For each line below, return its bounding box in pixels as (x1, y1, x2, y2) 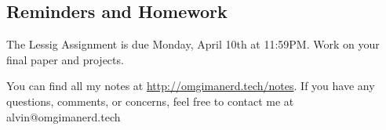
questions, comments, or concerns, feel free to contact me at (6, 92, 294, 109)
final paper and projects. (6, 51, 124, 67)
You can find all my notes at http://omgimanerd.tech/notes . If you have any (6, 78, 375, 94)
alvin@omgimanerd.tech (6, 108, 121, 125)
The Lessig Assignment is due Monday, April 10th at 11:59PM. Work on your (6, 36, 380, 52)
